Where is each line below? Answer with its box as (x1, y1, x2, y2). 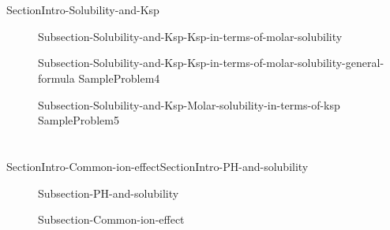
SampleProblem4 (78, 69, 160, 86)
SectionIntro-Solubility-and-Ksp (6, 2, 159, 18)
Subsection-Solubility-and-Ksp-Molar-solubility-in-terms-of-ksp (38, 96, 340, 113)
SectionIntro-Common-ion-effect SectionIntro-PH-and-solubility (6, 158, 309, 174)
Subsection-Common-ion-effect (38, 211, 185, 228)
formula (38, 69, 75, 86)
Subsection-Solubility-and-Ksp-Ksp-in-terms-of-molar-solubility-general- (38, 54, 384, 71)
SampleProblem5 (38, 112, 119, 128)
